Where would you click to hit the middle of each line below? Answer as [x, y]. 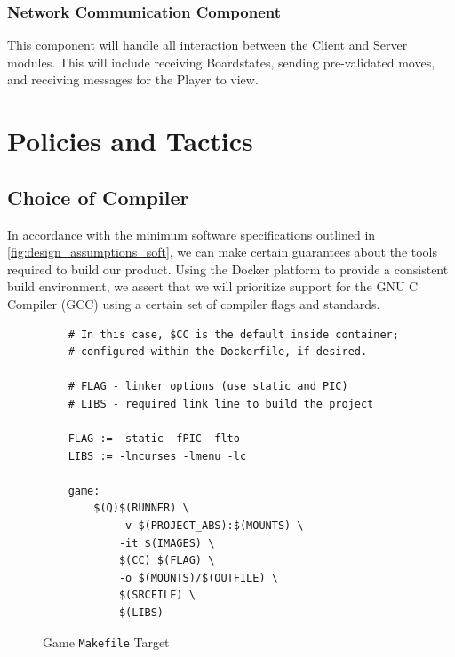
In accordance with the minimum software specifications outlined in [192, 234]
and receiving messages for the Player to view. [133, 79]
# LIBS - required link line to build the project [221, 404]
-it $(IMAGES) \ [167, 543]
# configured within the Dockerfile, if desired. [218, 352]
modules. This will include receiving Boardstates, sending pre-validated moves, [221, 62]
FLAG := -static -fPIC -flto [154, 439]
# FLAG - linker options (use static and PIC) [208, 387]
